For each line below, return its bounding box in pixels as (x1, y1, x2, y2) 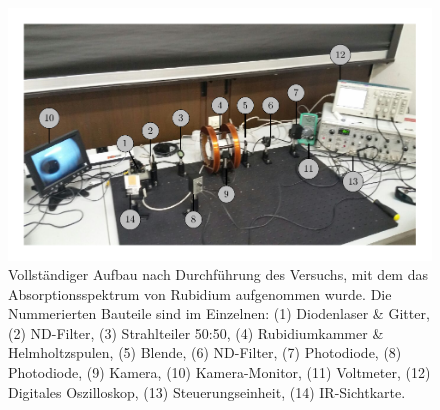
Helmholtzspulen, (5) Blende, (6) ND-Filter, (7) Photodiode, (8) (8, 342, 402, 363)
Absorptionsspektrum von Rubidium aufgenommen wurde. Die (8, 283, 392, 304)
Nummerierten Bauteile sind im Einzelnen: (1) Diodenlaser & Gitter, (8, 303, 430, 324)
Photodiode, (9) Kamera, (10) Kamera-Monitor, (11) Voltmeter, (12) (8, 362, 431, 383)
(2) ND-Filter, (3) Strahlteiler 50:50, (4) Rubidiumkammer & (8, 322, 384, 343)
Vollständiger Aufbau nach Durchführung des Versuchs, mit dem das (8, 264, 428, 285)
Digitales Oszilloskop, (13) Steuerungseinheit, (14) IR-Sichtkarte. (8, 381, 406, 402)
